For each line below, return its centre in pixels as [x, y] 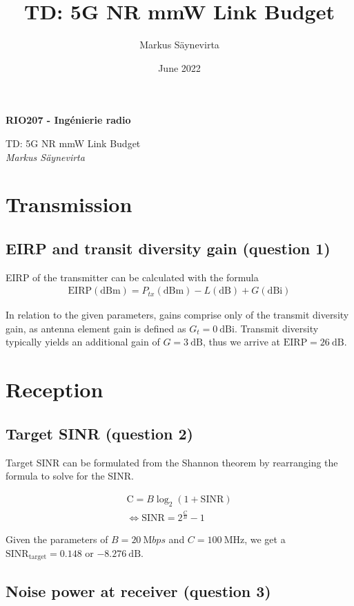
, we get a [265, 539]
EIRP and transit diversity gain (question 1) [168, 248]
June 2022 [179, 67]
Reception [55, 389]
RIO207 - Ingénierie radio [68, 120]
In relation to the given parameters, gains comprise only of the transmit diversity [177, 315]
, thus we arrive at [242, 342]
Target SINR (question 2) [99, 433]
